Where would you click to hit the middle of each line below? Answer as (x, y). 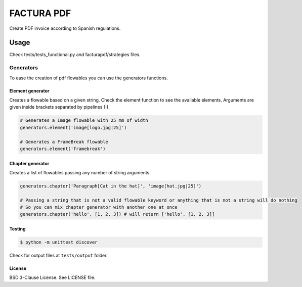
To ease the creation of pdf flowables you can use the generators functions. (89, 78)
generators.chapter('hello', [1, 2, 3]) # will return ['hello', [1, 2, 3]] (117, 214)
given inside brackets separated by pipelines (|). (59, 107)
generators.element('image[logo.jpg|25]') (73, 127)
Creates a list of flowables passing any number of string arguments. (80, 172)
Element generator (30, 90)
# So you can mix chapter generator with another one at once (99, 207)
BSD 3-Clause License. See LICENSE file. (52, 277)
